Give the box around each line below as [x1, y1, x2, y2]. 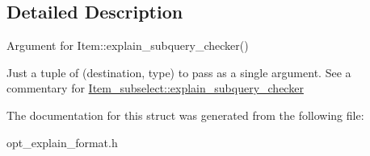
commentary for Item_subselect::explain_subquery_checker [6, 80, 304, 96]
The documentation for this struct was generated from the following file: [6, 106, 364, 123]
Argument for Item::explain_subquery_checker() [6, 37, 249, 54]
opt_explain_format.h [6, 133, 118, 150]
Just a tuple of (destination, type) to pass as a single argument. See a [6, 64, 351, 80]
